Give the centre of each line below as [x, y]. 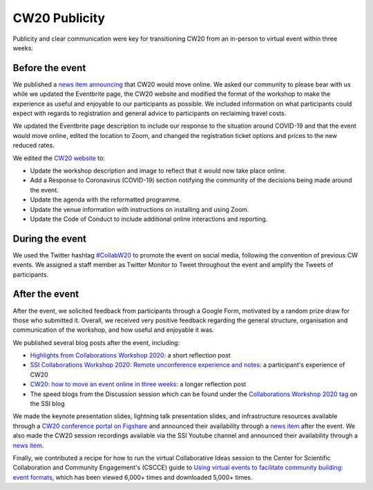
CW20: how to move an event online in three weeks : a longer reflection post [138, 384]
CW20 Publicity [59, 18]
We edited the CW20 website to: [59, 158]
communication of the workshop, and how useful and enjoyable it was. [113, 330]
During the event [49, 238]
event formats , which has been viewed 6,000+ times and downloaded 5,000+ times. [133, 477]
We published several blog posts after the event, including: [96, 342]
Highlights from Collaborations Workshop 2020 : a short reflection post [130, 355]
